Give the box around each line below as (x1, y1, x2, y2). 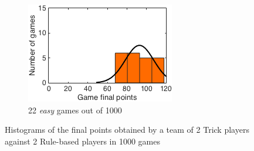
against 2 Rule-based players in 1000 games (5, 135, 160, 147)
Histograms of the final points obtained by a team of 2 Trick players (5, 123, 249, 136)
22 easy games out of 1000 (28, 103, 122, 116)
